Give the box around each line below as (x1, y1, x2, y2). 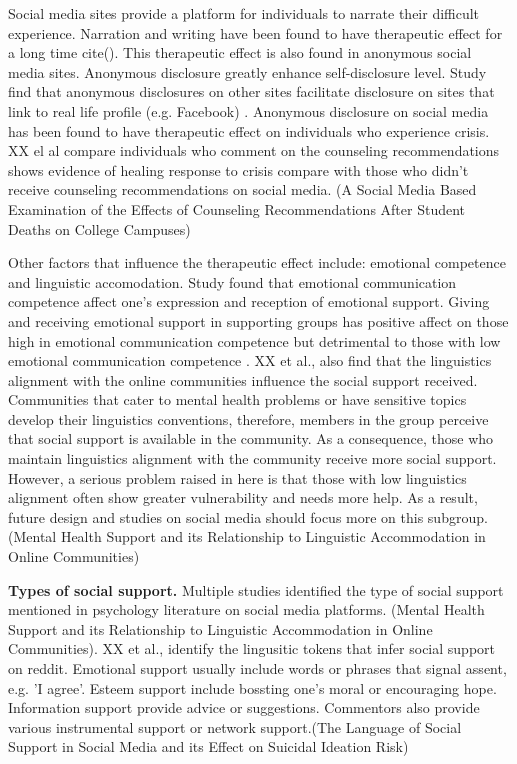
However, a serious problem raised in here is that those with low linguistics (8, 467, 467, 488)
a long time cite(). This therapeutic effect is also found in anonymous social (8, 42, 472, 63)
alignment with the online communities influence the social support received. (8, 369, 478, 390)
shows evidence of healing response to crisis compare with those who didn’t (8, 159, 469, 180)
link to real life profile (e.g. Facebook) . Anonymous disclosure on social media (8, 100, 489, 121)
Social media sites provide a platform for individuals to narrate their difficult (8, 3, 480, 23)
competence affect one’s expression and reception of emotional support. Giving (8, 291, 490, 312)
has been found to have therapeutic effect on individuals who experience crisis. (8, 120, 490, 141)
